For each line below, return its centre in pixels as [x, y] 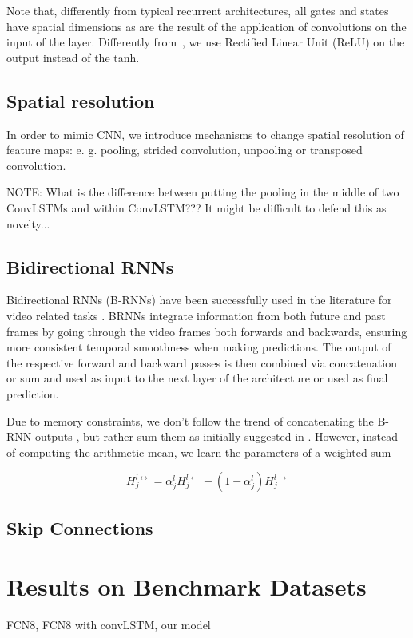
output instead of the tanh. [73, 57]
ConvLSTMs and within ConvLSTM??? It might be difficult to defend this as [197, 207]
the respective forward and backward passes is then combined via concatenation [202, 362]
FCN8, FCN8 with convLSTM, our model [109, 625]
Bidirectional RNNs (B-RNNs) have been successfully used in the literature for [199, 300]
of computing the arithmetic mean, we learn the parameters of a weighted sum [199, 452]
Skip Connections [80, 527]
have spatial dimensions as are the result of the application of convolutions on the [206, 26]
